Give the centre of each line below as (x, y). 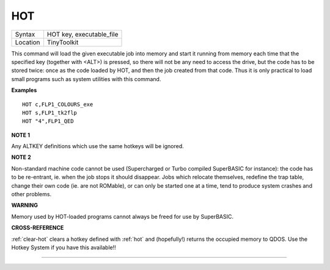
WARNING (24, 205)
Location (28, 42)
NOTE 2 (21, 157)
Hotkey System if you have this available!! (64, 247)
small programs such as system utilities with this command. (86, 79)
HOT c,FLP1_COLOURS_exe (58, 104)
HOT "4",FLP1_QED (48, 121)
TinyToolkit (63, 42)
